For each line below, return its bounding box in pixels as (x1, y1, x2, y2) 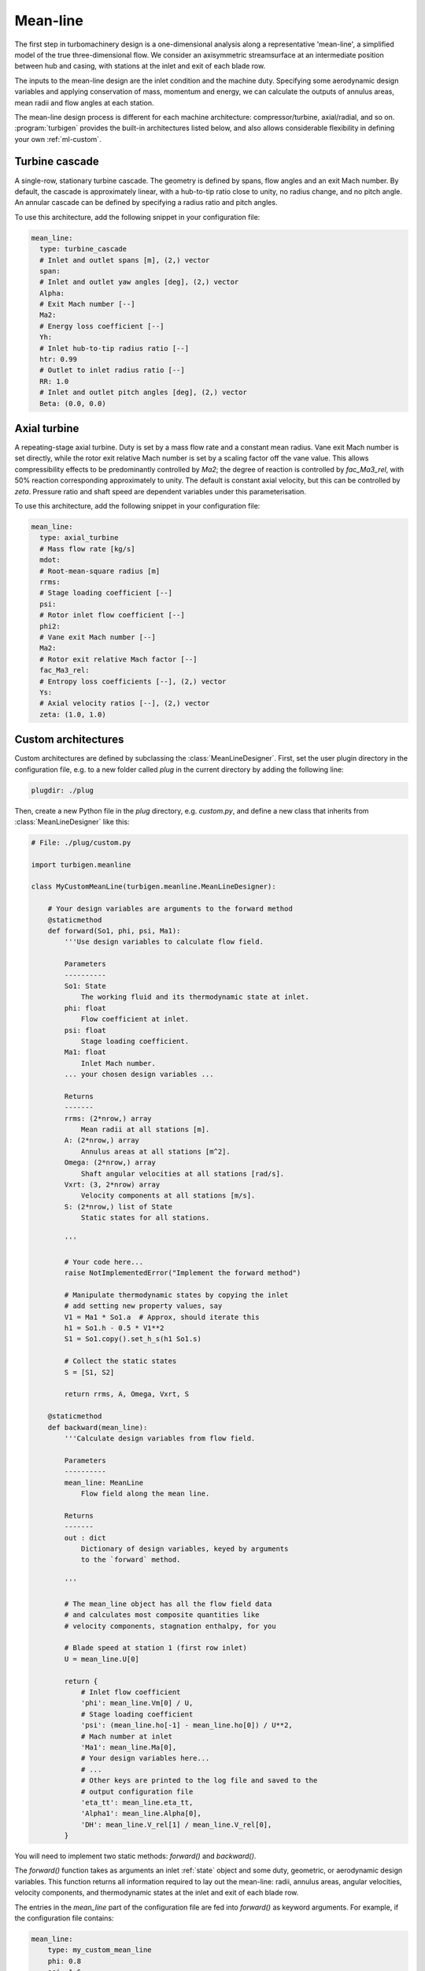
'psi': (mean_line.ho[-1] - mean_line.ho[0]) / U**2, (80, 1721, 293, 1730)
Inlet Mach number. (80, 1059, 157, 1067)
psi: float (64, 1026, 106, 1034)
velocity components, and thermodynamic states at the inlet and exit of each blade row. (14, 1888, 299, 1898)
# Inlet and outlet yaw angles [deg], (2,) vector (39, 278, 239, 287)
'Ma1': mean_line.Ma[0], (80, 1742, 177, 1752)
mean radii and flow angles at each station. (14, 98, 154, 107)
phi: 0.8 (47, 1956, 82, 1965)
